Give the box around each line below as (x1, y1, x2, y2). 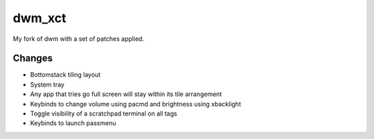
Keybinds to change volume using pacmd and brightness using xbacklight (30, 100, 242, 108)
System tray (30, 80, 65, 89)
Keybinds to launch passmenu (30, 119, 116, 127)
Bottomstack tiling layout (30, 71, 101, 79)
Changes (12, 53, 53, 64)
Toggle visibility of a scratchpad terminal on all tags (30, 109, 177, 118)
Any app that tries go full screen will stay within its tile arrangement (30, 90, 222, 98)
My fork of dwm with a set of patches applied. (12, 35, 145, 43)
